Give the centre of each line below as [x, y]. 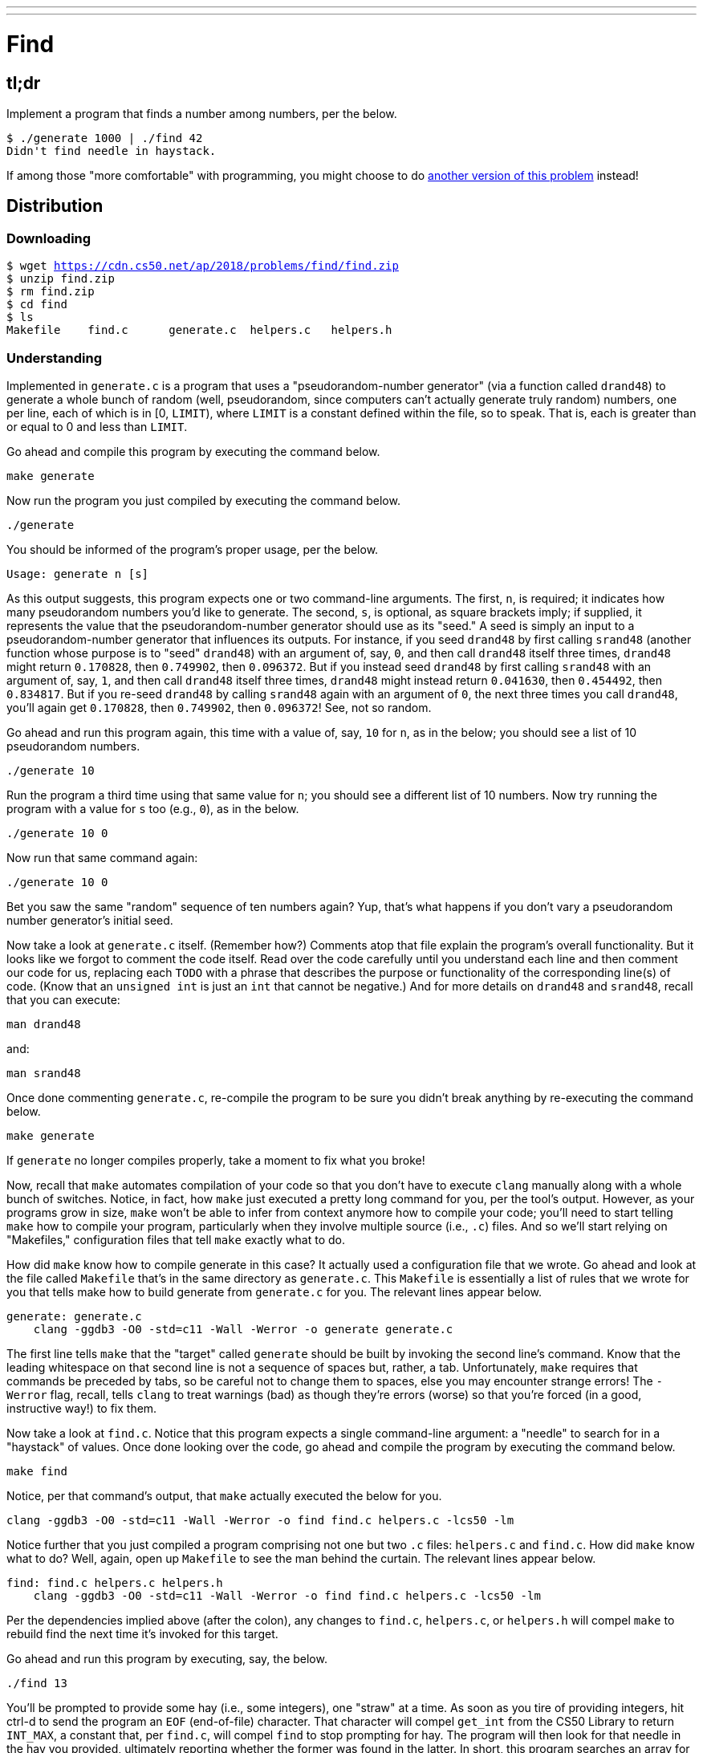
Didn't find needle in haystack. [112, 150]
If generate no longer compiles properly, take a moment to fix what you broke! [216, 1160]
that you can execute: [63, 999]
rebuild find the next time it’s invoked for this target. [142, 1633]
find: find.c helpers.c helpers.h [115, 1582]
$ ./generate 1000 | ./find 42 [105, 138]
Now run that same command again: [102, 857]
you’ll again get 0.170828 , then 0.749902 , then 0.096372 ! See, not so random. [219, 707]
